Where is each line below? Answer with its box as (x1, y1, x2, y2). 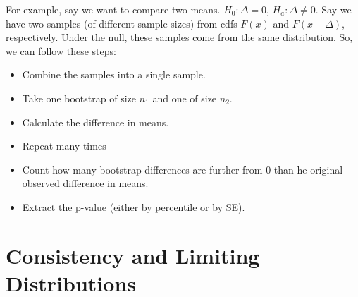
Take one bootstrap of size (22, 90, 136, 105)
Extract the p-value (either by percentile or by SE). (22, 199, 245, 214)
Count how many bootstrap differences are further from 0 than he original (22, 162, 343, 176)
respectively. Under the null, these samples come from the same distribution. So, (6, 30, 353, 44)
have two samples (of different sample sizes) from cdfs (6, 16, 237, 30)
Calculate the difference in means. (22, 114, 169, 129)
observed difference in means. (22, 176, 149, 190)
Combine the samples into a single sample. (22, 67, 206, 82)
